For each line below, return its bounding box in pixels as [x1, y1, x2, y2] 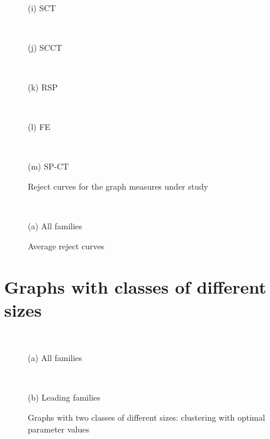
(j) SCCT [28, 41, 62, 53]
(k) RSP [28, 80, 58, 93]
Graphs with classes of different [4, 274, 266, 298]
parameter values [28, 422, 89, 435]
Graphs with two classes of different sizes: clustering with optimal [28, 411, 265, 423]
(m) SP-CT [28, 160, 69, 173]
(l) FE [28, 121, 51, 133]
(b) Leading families [28, 391, 100, 404]
